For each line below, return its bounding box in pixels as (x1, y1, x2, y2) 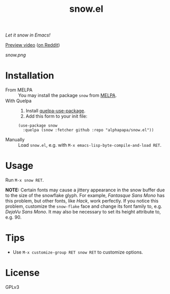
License (5, 267, 40, 279)
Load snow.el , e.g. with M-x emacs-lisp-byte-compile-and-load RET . (18, 142, 162, 148)
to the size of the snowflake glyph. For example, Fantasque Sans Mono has (5, 192, 165, 199)
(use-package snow (18, 123, 58, 128)
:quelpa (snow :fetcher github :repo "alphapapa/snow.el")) (23, 128, 154, 133)
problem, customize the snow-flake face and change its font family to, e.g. (5, 203, 162, 209)
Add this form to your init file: (25, 113, 87, 120)
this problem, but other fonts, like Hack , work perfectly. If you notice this (5, 198, 159, 204)
